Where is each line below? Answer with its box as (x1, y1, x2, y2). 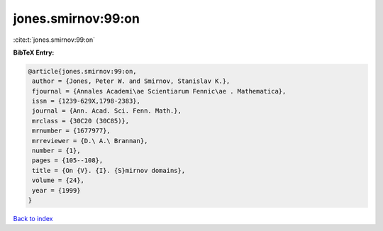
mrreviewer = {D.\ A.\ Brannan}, (32, 137, 148, 145)
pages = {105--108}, (32, 157, 104, 164)
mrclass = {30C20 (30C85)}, (32, 117, 130, 125)
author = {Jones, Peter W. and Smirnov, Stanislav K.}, (32, 77, 231, 85)
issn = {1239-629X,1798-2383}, (32, 97, 141, 106)
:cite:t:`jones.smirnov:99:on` (13, 35, 96, 44)
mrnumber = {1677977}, (32, 127, 111, 135)
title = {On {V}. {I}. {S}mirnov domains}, (32, 167, 186, 174)
